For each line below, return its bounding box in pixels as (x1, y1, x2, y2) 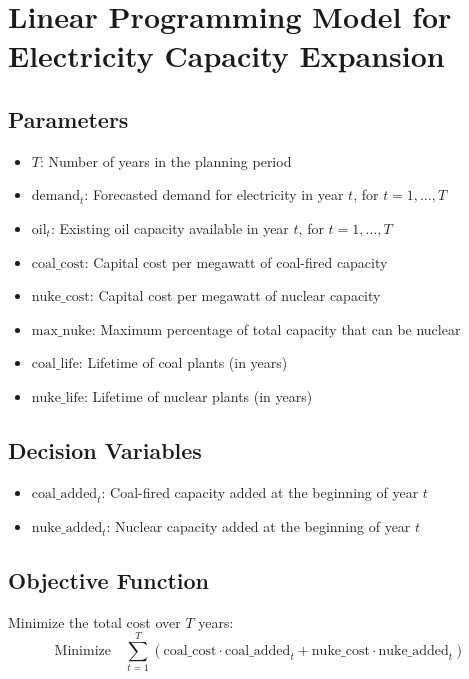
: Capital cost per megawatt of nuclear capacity (89, 285, 381, 306)
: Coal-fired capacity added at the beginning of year (101, 481, 419, 502)
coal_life (31, 357, 79, 372)
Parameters (8, 103, 129, 134)
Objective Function (8, 564, 210, 595)
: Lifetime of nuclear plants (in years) (83, 385, 313, 406)
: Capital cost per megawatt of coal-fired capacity (84, 251, 388, 272)
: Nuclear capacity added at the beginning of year (106, 515, 411, 536)
